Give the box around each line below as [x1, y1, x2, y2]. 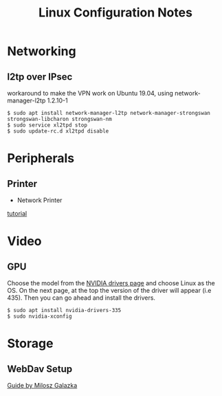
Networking [7, 43, 77, 59]
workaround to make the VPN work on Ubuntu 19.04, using [7, 89, 174, 97]
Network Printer [16, 196, 63, 204]
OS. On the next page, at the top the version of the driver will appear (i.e [7, 287, 212, 294]
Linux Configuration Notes [38, 5, 192, 21]
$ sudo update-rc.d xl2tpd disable [7, 128, 109, 135]
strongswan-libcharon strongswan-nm [7, 115, 112, 122]
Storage [7, 335, 54, 351]
